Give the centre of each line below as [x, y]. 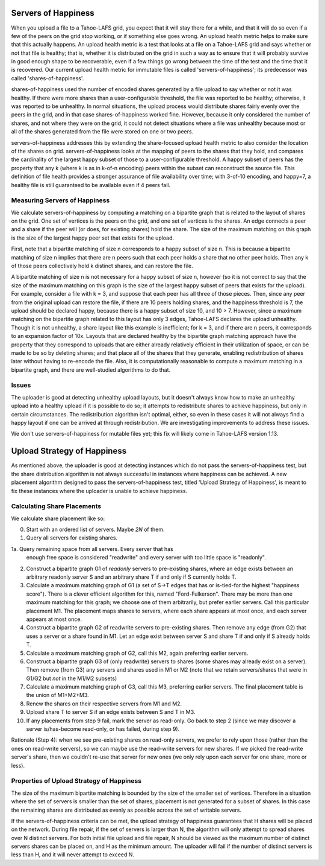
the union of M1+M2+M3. [58, 695]
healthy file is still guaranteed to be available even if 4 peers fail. [91, 185]
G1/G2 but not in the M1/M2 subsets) [72, 678]
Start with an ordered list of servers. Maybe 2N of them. [95, 530]
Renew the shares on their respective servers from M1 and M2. [104, 704]
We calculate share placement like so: [58, 518]
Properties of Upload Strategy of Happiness [76, 781]
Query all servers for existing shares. [72, 538]
